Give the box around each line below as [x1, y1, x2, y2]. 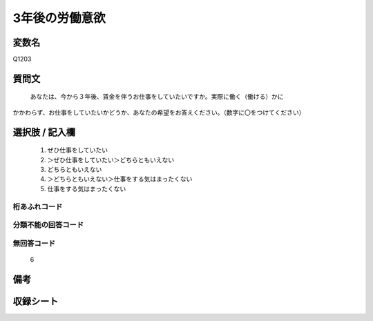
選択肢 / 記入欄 [12, 126, 76, 138]
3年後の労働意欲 [12, 10, 106, 26]
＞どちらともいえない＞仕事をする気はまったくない [47, 175, 193, 183]
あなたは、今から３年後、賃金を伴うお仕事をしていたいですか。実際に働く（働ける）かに [30, 93, 284, 101]
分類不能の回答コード [12, 220, 84, 230]
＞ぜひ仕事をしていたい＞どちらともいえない [47, 155, 175, 164]
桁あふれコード [12, 202, 63, 211]
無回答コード [12, 238, 56, 248]
